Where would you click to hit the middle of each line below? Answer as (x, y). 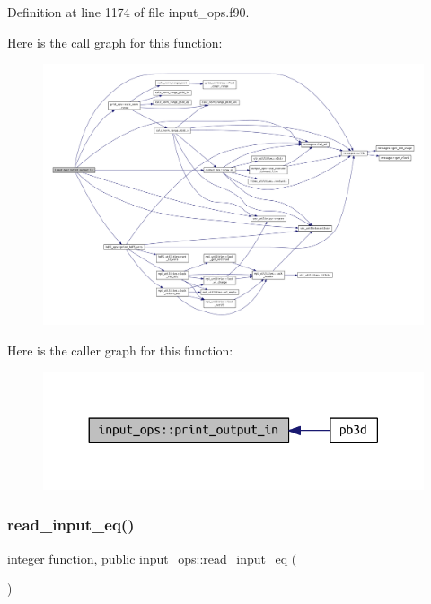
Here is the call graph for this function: (115, 42)
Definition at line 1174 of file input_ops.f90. (128, 12)
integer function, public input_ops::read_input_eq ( (152, 558)
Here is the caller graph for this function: (120, 350)
